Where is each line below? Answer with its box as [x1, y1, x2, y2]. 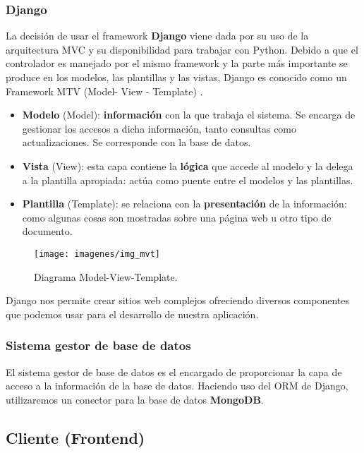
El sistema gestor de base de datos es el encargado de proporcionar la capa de [6, 364, 342, 379]
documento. [22, 224, 73, 238]
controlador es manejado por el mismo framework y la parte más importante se [6, 56, 348, 71]
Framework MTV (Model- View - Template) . [6, 83, 203, 98]
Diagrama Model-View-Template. [34, 269, 178, 284]
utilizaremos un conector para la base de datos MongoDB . [6, 392, 264, 406]
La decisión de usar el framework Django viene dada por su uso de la [6, 28, 309, 43]
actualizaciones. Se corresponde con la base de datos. [22, 135, 251, 150]
